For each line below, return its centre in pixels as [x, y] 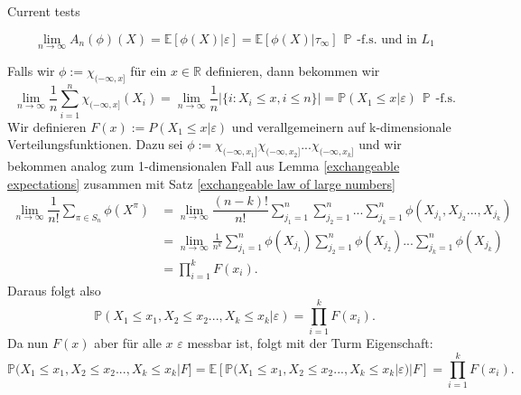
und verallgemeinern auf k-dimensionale [341, 126]
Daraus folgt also [54, 290]
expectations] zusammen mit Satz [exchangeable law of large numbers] [202, 183]
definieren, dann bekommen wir [293, 70]
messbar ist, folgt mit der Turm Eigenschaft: [310, 343]
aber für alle [128, 343]
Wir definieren [47, 126]
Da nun [28, 343]
